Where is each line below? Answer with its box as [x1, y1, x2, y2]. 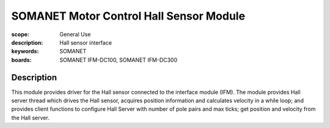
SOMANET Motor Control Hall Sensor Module [11, 9, 246, 23]
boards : [11, 56, 32, 64]
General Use [59, 31, 91, 38]
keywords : [11, 48, 39, 55]
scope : [11, 31, 30, 38]
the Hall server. [11, 114, 50, 121]
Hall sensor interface [59, 39, 112, 46]
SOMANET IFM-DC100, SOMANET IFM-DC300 [59, 56, 178, 64]
